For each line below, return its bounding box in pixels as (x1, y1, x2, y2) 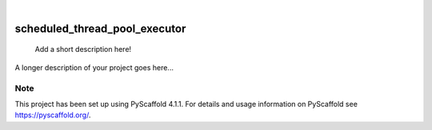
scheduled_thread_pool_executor (14, 22, 186, 35)
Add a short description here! (34, 45, 132, 54)
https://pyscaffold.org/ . (14, 110, 91, 120)
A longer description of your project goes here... (14, 62, 174, 72)
